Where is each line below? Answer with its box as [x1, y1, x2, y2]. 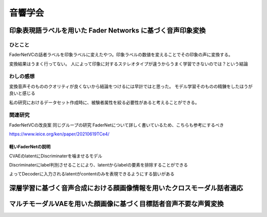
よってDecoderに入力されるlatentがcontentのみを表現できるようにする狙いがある [9, 171, 175, 177]
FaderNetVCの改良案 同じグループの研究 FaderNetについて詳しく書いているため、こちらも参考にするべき [9, 122, 224, 128]
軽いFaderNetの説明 [9, 144, 51, 150]
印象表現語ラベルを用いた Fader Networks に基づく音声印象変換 [9, 26, 206, 35]
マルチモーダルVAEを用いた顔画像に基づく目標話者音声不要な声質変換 [9, 200, 224, 208]
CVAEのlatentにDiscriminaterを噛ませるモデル [9, 153, 102, 159]
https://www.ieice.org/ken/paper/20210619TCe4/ [9, 131, 110, 137]
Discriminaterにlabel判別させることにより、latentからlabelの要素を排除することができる [9, 162, 188, 168]
